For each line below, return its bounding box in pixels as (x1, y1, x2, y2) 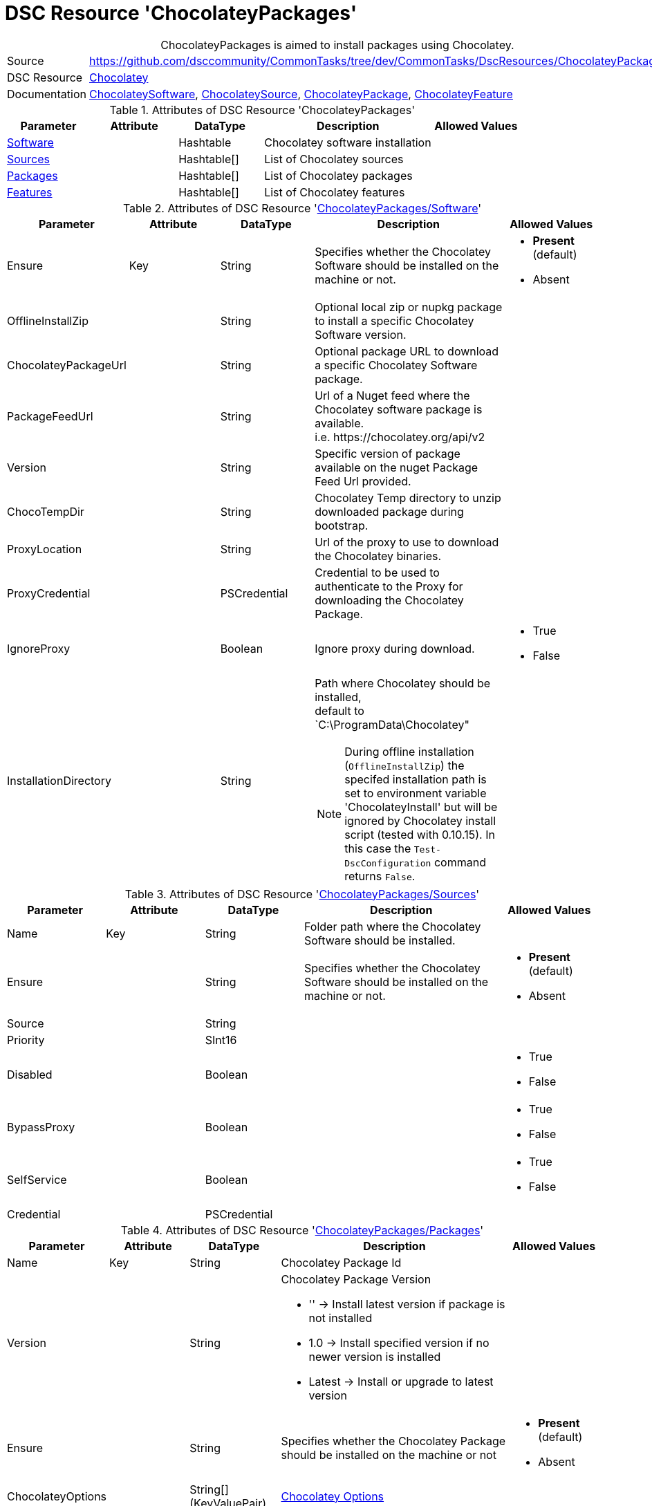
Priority (7, 1032, 45, 1047)
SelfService (7, 1172, 67, 1187)
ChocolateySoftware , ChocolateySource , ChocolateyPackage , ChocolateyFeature (89, 86, 513, 101)
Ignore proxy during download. (315, 641, 475, 656)
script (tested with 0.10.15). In (344, 827, 495, 842)
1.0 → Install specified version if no (308, 1335, 490, 1350)
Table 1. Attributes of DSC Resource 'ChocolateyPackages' (109, 102, 415, 117)
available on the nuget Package (315, 460, 478, 474)
